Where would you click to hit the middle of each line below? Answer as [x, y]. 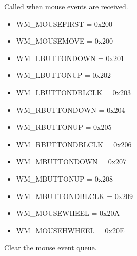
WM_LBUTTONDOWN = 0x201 [70, 58]
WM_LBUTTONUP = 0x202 [63, 75]
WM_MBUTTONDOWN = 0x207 [71, 161]
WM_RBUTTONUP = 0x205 [64, 127]
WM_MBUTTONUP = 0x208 [65, 178]
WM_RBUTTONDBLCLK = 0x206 [74, 144]
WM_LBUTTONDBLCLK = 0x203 [74, 92]
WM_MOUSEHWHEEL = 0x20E [70, 230]
